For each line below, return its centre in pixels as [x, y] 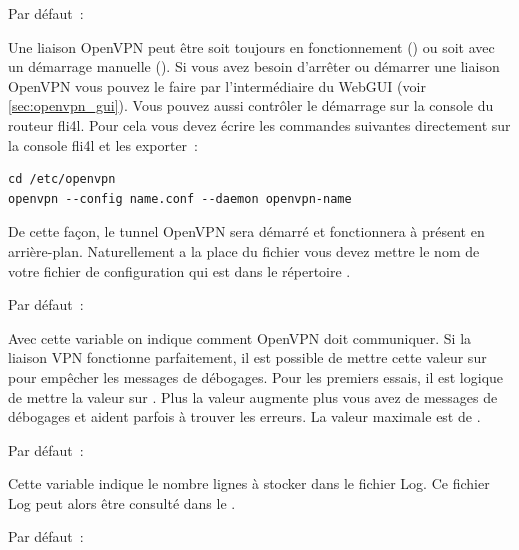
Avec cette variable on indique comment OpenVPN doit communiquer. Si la [240, 337]
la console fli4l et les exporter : [103, 144]
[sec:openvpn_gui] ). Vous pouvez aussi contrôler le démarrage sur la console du [251, 105]
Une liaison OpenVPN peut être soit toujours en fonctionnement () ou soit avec [251, 46]
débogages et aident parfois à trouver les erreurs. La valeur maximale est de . [244, 416]
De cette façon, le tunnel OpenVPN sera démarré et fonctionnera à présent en [246, 231]
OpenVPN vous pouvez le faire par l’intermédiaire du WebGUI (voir [217, 85]
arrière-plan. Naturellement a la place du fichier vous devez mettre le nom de [244, 250]
